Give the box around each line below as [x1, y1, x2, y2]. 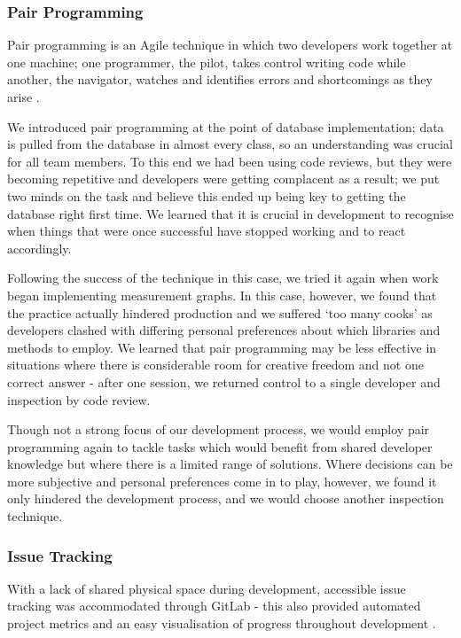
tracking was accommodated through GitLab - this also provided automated [7, 596, 421, 615]
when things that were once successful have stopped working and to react [7, 222, 406, 240]
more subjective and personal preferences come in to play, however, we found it [7, 471, 437, 490]
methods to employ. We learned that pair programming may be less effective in [7, 338, 437, 356]
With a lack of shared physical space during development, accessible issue [7, 579, 406, 597]
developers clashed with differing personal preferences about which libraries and [7, 321, 441, 339]
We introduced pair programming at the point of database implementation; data [7, 117, 444, 136]
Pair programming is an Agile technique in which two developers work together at [7, 35, 453, 54]
